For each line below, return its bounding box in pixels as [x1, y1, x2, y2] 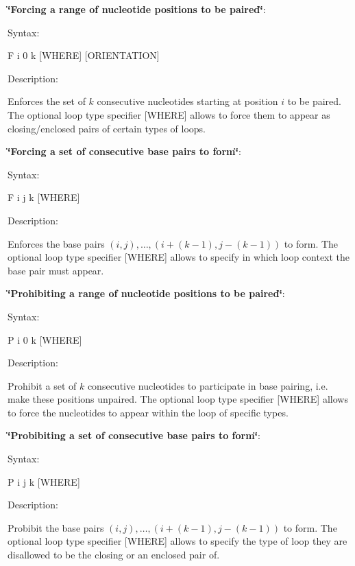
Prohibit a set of [8, 378, 77, 392]
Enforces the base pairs [8, 236, 105, 250]
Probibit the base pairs [8, 520, 104, 534]
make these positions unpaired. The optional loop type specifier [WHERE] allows [8, 392, 348, 406]
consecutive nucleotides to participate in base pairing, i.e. [87, 378, 328, 392]
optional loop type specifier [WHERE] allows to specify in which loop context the [8, 250, 350, 264]
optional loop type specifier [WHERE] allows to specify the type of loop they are [8, 534, 347, 548]
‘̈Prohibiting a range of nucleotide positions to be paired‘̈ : [8, 286, 285, 300]
